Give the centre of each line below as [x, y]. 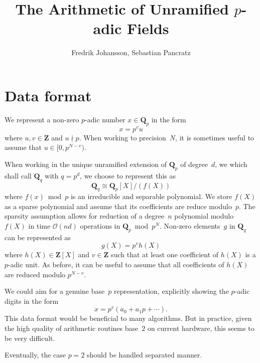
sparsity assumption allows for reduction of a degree [85, 216]
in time [39, 226]
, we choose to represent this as [128, 175]
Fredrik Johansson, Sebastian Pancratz [131, 52]
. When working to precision [122, 137]
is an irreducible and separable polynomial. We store [151, 196]
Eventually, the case [35, 355]
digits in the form [32, 301]
